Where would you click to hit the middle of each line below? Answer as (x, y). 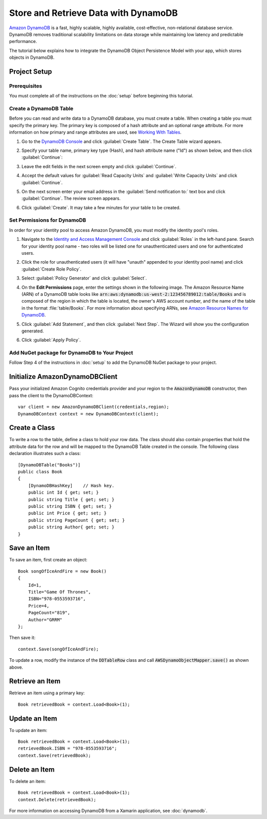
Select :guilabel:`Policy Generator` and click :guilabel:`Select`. (84, 278)
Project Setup (31, 71)
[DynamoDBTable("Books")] (49, 465)
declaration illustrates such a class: (45, 454)
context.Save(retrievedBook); (55, 755)
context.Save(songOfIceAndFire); (58, 649)
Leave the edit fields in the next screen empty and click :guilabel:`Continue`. (99, 166)
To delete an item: (27, 781)
